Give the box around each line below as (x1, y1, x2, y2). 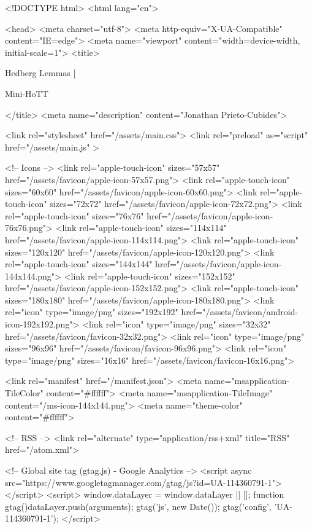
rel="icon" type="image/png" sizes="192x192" (5, 305, 178, 318)
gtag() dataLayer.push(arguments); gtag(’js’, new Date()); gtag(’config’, (5, 500, 272, 512)
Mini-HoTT (5, 87, 48, 100)
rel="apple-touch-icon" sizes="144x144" (5, 257, 153, 270)
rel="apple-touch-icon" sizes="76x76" (5, 209, 144, 222)
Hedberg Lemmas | (5, 66, 76, 79)
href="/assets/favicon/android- (181, 305, 299, 318)
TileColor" (5, 386, 44, 399)
